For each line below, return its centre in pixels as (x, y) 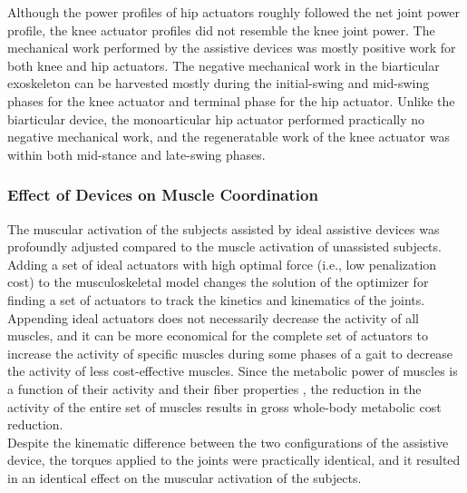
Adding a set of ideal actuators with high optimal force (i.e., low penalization (222, 264)
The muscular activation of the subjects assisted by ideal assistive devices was (224, 228)
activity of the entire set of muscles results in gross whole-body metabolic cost (224, 406)
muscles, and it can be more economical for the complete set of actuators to (218, 335)
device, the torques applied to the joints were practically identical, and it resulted (234, 460)
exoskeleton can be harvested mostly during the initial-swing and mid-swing (219, 83)
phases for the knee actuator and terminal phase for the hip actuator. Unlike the (231, 100)
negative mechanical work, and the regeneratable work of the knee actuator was (229, 137)
